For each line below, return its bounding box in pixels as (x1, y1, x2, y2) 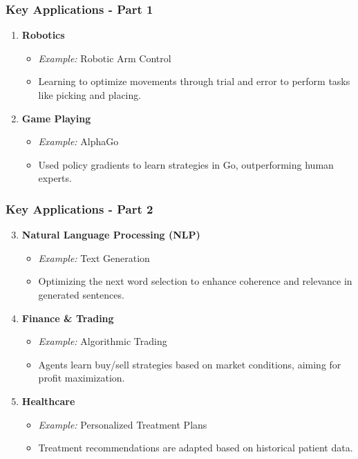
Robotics (21, 28, 65, 42)
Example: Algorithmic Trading (38, 334, 167, 348)
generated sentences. (38, 287, 124, 301)
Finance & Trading (21, 310, 114, 325)
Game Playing (21, 111, 91, 125)
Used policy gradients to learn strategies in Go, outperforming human (38, 157, 334, 171)
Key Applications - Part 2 (6, 200, 153, 217)
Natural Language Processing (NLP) (21, 227, 200, 242)
